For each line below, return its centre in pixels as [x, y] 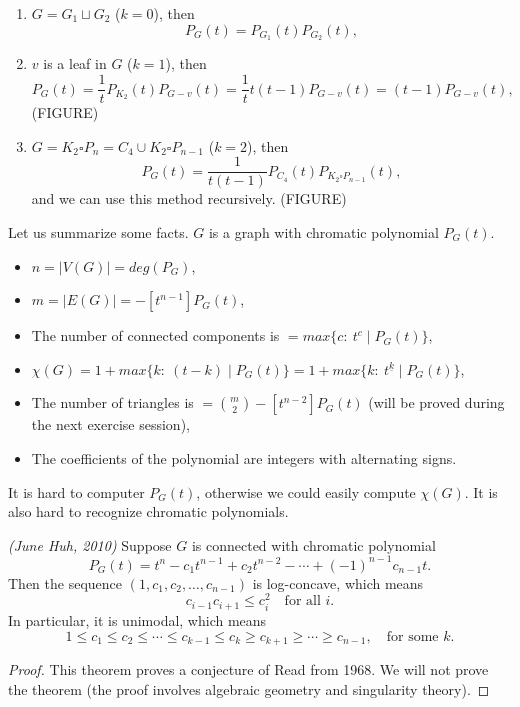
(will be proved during [436, 402]
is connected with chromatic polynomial [313, 544]
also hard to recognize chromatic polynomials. [148, 511]
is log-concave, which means [338, 582]
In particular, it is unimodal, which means [137, 619]
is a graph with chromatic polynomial [323, 231]
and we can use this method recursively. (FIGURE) [189, 198]
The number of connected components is [155, 335]
